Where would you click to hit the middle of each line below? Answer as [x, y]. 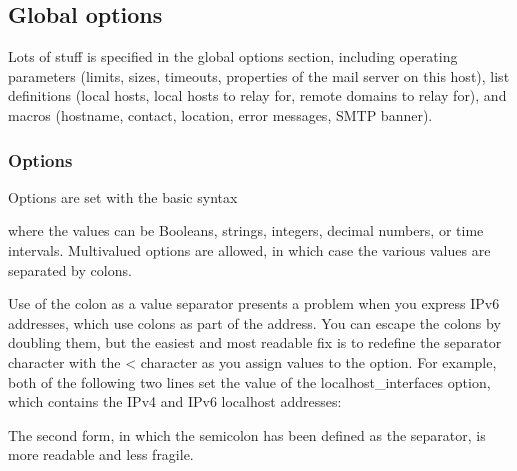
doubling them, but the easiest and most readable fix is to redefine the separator [255, 342]
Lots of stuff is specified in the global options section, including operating [233, 56]
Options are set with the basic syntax [123, 196]
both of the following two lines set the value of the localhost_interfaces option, [249, 381]
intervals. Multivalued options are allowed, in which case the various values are [249, 249]
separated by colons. [70, 269]
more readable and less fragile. [101, 454]
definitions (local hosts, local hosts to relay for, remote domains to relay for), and [257, 95]
